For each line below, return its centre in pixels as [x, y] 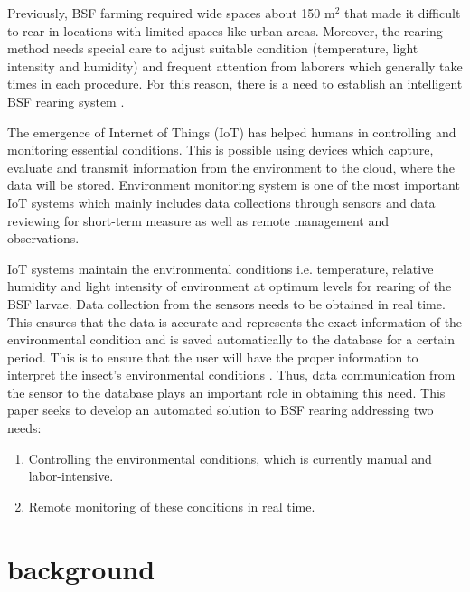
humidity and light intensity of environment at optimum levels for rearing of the [230, 286]
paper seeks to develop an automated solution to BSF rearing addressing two [221, 410]
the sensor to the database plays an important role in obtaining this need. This [226, 392]
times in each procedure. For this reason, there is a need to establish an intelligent [235, 84]
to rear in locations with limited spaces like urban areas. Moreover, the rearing [225, 30]
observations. [43, 238]
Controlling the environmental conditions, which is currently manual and [230, 458]
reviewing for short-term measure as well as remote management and [198, 220]
